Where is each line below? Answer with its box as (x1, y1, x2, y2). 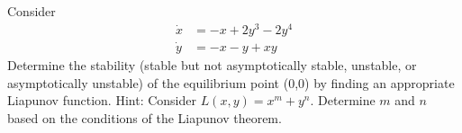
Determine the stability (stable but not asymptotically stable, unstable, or (7, 55, 417, 74)
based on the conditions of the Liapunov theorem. (7, 108, 282, 127)
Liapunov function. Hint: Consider (7, 91, 196, 110)
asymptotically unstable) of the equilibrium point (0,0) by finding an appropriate (7, 73, 455, 92)
